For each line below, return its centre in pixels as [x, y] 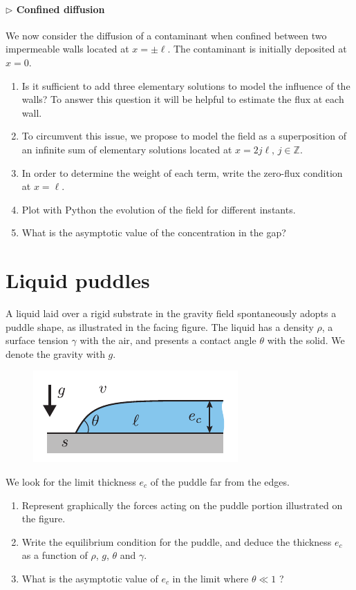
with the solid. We [306, 340]
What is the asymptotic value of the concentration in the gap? [154, 232]
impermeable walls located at [67, 49]
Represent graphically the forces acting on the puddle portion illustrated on [182, 505]
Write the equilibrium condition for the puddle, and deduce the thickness [177, 541]
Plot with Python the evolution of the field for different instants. [159, 209]
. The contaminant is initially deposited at [257, 49]
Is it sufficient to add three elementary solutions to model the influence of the [186, 85]
